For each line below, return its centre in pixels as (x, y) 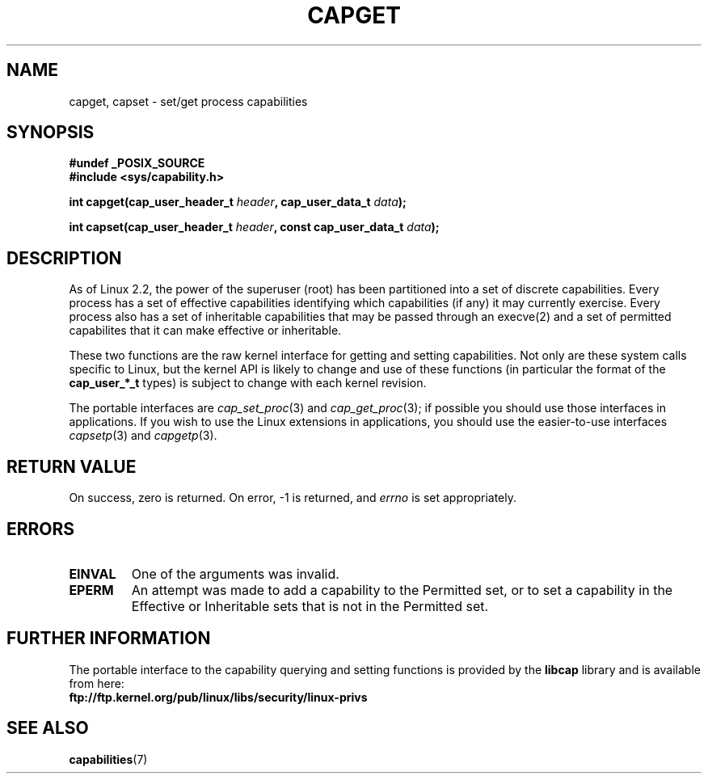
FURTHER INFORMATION (109, 639)
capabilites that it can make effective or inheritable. (205, 331)
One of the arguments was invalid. (235, 573)
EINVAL (93, 573)
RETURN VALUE (72, 466)
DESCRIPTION (64, 258)
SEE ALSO (48, 728)
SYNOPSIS (51, 133)
